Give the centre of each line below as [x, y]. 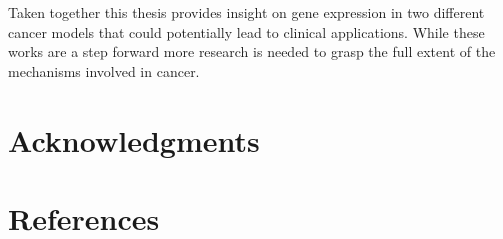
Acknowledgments [134, 139]
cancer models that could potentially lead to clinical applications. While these [246, 31]
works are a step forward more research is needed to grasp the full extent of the [252, 51]
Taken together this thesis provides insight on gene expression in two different [246, 12]
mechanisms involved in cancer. [104, 70]
